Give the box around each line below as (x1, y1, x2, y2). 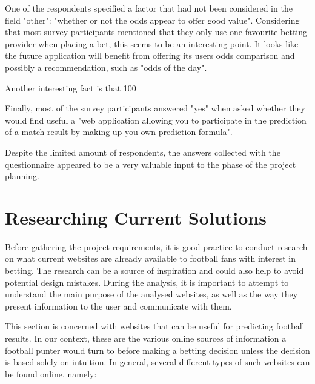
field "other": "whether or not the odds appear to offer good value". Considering (5, 13, 300, 26)
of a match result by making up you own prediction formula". (5, 125, 233, 138)
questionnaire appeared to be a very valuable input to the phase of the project (5, 157, 296, 170)
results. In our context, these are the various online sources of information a (5, 332, 287, 344)
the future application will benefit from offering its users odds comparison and (5, 49, 295, 62)
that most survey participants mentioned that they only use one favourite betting (5, 25, 307, 38)
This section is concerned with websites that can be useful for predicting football (5, 320, 305, 333)
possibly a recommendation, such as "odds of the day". (5, 61, 207, 73)
